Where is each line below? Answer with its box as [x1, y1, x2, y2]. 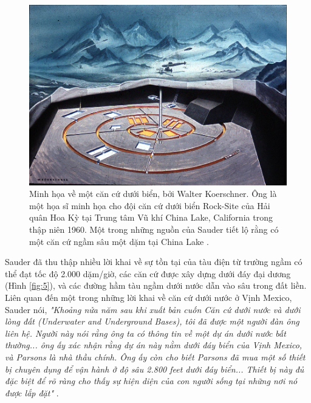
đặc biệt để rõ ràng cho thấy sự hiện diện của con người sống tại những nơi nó [5, 374, 298, 387]
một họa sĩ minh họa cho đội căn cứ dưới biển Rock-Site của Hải [29, 199, 270, 212]
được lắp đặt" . [5, 386, 59, 399]
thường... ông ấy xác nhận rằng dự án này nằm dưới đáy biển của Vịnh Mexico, [5, 339, 302, 351]
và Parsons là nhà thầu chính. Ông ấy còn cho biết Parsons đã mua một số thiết [5, 350, 306, 363]
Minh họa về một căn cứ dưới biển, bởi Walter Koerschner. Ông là [29, 187, 277, 200]
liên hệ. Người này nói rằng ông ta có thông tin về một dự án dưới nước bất [5, 326, 286, 339]
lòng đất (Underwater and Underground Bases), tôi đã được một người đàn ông [5, 315, 299, 328]
